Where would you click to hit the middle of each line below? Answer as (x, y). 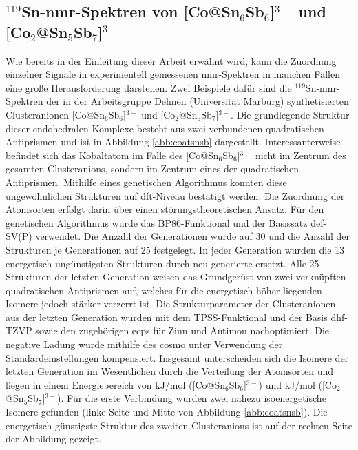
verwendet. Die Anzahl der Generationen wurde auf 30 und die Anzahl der (193, 236)
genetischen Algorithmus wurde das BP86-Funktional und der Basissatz (157, 222)
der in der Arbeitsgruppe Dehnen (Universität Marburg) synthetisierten (198, 101)
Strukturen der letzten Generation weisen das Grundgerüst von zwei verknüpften (176, 277)
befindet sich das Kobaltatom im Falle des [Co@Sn (112, 155)
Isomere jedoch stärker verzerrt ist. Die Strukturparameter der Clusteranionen (171, 304)
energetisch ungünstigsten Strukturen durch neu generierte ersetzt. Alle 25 (162, 263)
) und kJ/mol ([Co (297, 384)
